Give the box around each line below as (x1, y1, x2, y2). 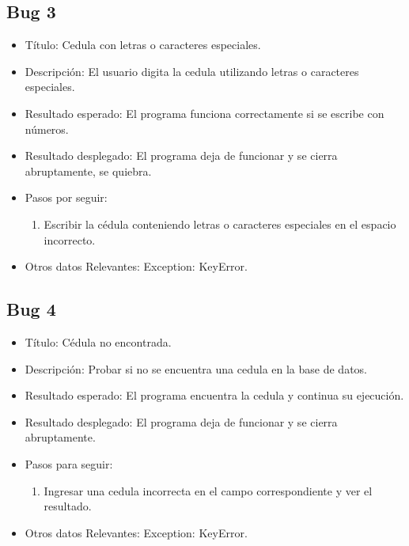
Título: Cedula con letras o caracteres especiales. (25, 36, 261, 53)
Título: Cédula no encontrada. (25, 333, 172, 350)
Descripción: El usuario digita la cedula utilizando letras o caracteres (25, 63, 359, 79)
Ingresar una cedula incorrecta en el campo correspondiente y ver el (44, 482, 373, 499)
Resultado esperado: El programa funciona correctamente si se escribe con (25, 104, 384, 121)
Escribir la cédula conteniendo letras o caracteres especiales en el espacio (44, 215, 396, 232)
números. (25, 120, 69, 137)
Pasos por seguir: (25, 189, 108, 206)
